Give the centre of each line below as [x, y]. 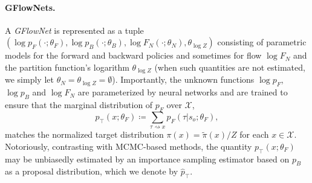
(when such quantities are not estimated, [230, 67]
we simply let [29, 79]
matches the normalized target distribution [84, 134]
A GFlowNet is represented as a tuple [74, 30]
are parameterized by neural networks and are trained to [183, 92]
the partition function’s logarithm [67, 67]
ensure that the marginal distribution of [79, 105]
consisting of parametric [262, 42]
